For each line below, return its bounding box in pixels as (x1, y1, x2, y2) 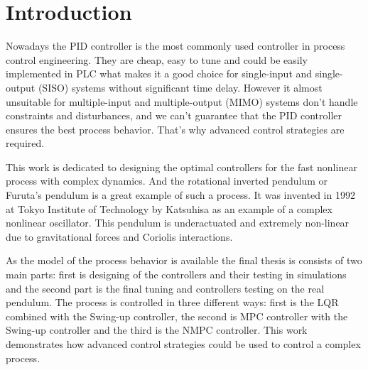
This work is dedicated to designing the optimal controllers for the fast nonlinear (6, 159, 357, 174)
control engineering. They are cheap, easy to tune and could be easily (6, 52, 308, 67)
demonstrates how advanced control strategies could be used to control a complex (6, 337, 361, 351)
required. (6, 136, 45, 151)
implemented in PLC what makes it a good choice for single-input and (6, 66, 313, 81)
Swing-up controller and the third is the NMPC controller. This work (6, 322, 308, 337)
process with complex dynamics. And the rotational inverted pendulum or (6, 173, 328, 188)
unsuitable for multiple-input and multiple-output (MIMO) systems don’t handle (6, 94, 358, 109)
